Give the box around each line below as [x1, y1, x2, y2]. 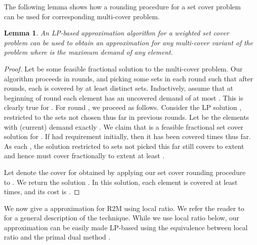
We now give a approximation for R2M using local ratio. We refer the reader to [4, 203, 245, 213]
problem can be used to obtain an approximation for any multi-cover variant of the [4, 37, 253, 47]
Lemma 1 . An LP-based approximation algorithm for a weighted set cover [4, 28, 229, 38]
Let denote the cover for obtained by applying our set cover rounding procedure [4, 167, 246, 177]
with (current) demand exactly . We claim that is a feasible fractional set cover [4, 121, 244, 132]
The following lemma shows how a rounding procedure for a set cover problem [4, 1, 241, 11]
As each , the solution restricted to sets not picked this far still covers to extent [4, 140, 244, 151]
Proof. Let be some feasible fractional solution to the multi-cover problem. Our [4, 63, 243, 73]
